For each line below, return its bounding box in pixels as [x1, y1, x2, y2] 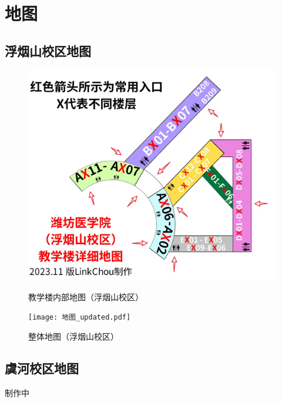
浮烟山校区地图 [5, 41, 91, 59]
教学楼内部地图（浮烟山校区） [28, 290, 143, 303]
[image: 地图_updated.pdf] [28, 313, 131, 322]
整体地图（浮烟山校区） [28, 330, 119, 343]
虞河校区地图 [5, 359, 79, 377]
